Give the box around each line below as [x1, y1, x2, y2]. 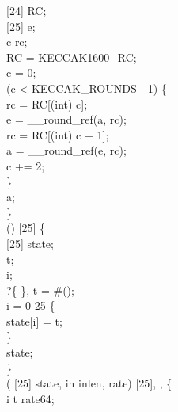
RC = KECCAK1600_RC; [6, 48, 137, 65]
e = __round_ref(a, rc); [6, 111, 127, 128]
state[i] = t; [6, 312, 62, 329]
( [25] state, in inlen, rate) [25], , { [6, 375, 172, 391]
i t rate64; [6, 390, 55, 406]
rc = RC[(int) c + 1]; [6, 126, 109, 143]
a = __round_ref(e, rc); [6, 142, 127, 158]
